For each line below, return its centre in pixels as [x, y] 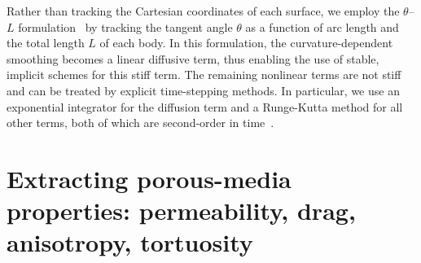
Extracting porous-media [149, 178]
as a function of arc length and [322, 26]
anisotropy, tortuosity [130, 242]
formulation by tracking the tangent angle [125, 26]
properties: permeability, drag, [181, 210]
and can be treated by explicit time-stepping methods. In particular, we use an [203, 90]
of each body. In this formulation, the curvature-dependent [246, 43]
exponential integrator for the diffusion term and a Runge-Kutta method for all [205, 106]
